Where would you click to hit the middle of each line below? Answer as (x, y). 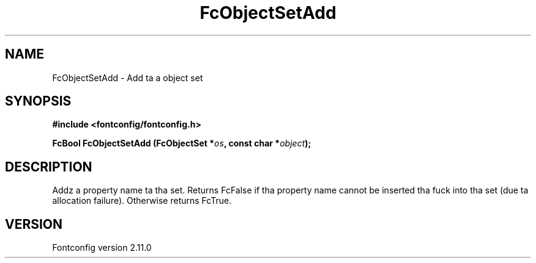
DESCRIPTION (49, 167)
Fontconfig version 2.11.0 (102, 248)
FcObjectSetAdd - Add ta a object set (128, 77)
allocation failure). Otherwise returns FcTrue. (142, 201)
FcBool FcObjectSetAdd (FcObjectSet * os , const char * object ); (182, 143)
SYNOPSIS (38, 101)
